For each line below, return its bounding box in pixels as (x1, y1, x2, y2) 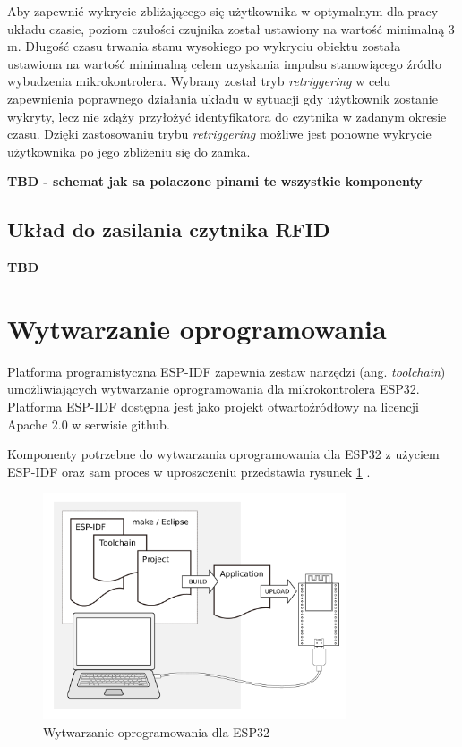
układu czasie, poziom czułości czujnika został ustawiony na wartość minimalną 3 (7, 19, 455, 38)
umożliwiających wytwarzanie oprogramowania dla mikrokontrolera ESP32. (7, 379, 420, 398)
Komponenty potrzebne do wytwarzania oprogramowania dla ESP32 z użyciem (7, 445, 440, 463)
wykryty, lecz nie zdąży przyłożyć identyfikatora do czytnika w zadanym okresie (7, 106, 447, 125)
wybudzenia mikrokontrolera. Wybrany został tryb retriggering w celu (7, 72, 391, 90)
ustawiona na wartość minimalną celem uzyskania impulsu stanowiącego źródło (7, 54, 442, 72)
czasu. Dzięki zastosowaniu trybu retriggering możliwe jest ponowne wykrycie (7, 124, 432, 143)
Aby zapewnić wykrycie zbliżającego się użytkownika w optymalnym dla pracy (7, 2, 439, 20)
